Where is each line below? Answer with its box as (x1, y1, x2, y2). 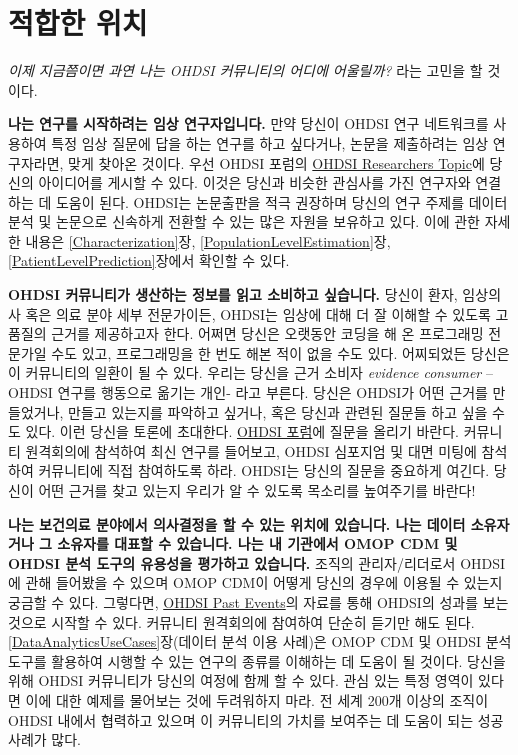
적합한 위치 (8, 2, 148, 43)
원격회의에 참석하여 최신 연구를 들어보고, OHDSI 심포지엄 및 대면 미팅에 (25, 440, 477, 461)
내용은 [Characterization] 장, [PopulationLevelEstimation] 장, (25, 230, 391, 251)
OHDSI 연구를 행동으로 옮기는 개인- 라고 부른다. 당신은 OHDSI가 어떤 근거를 (8, 382, 488, 403)
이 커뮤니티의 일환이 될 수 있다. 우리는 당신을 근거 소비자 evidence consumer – (8, 362, 493, 383)
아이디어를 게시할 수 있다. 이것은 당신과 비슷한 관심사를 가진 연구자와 (38, 172, 471, 193)
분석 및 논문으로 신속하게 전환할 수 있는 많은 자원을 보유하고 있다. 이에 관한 (8, 211, 480, 232)
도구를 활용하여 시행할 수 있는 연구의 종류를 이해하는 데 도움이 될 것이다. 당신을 (8, 650, 506, 671)
